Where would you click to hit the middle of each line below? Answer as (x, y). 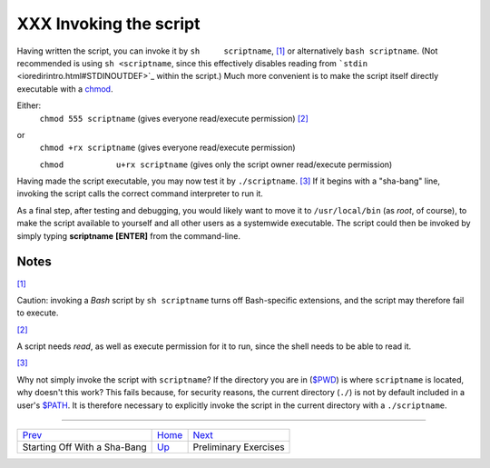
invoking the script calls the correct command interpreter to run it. (140, 194)
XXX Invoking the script (108, 24)
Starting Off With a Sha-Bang (84, 447)
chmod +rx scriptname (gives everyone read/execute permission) (167, 148)
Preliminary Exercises (239, 447)
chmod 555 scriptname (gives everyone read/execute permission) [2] (174, 118)
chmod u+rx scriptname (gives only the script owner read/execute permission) (216, 164)
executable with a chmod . (65, 89)
